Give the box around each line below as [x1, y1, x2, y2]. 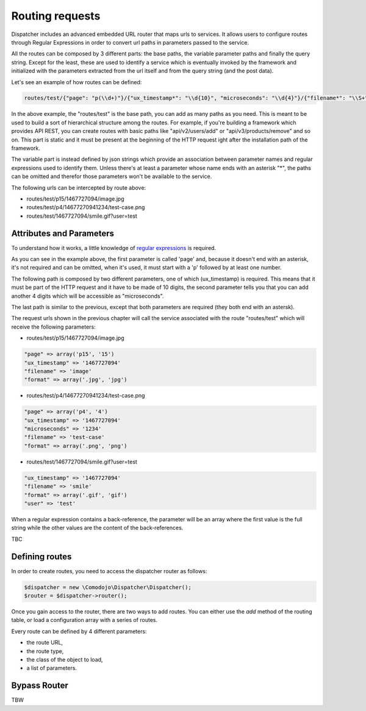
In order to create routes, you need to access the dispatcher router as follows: [11, 567, 207, 574]
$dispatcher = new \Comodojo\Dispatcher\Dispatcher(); [24, 584, 192, 591]
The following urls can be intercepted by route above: [11, 184, 146, 191]
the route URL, [26, 639, 63, 646]
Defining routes [11, 551, 72, 562]
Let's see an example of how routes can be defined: [11, 78, 142, 85]
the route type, [26, 647, 64, 655]
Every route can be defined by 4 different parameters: [11, 627, 147, 635]
